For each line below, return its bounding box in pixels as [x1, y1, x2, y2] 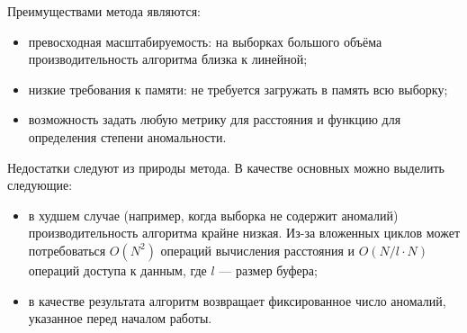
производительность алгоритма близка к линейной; [28, 49, 308, 68]
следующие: [7, 175, 73, 194]
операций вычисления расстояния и [160, 240, 355, 259]
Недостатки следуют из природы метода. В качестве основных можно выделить [7, 157, 445, 176]
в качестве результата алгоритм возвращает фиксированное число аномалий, [28, 291, 446, 310]
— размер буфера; [219, 260, 318, 279]
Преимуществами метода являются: [7, 2, 202, 20]
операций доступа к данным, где [28, 260, 207, 279]
